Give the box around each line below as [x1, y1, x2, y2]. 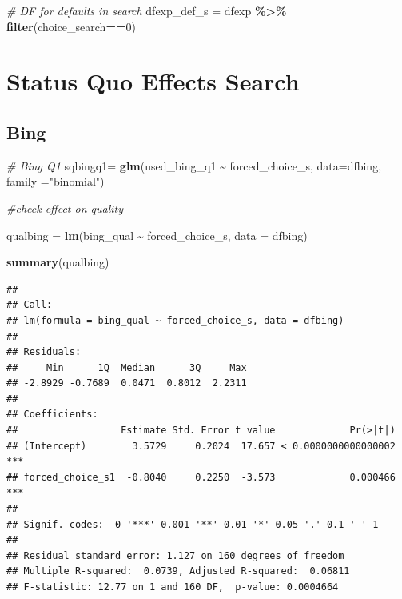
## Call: [6, 299, 53, 311]
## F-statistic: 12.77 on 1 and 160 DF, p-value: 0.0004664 [6, 581, 339, 593]
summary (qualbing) [6, 254, 109, 270]
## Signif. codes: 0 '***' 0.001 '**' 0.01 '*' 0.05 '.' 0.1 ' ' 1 [6, 518, 379, 530]
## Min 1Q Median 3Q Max [6, 361, 247, 373]
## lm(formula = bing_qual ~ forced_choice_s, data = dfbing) [6, 314, 344, 326]
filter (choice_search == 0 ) [6, 18, 136, 34]
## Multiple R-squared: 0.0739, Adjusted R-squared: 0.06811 [6, 565, 350, 577]
